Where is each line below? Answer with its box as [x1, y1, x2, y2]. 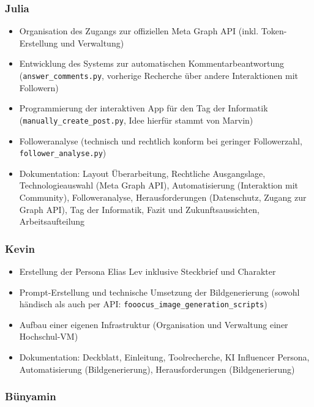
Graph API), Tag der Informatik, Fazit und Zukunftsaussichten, [19, 203, 260, 215]
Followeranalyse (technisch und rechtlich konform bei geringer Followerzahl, [19, 134, 302, 147]
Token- [261, 24, 287, 37]
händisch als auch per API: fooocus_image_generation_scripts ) [19, 297, 267, 310]
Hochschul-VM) [19, 330, 78, 343]
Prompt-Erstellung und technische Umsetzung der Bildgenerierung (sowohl [19, 285, 300, 298]
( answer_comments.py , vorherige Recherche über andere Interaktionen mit [19, 69, 298, 81]
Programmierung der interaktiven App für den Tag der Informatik [19, 102, 268, 114]
